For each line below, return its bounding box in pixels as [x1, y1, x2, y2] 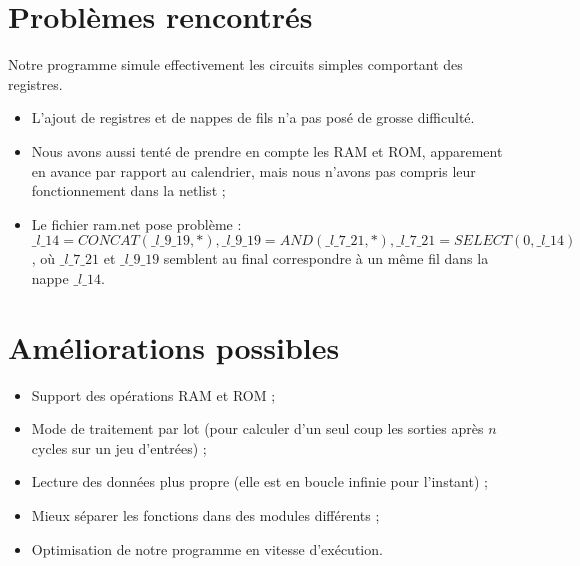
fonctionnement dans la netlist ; [31, 180, 226, 201]
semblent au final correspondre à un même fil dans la [163, 248, 489, 269]
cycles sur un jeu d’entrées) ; [31, 437, 207, 458]
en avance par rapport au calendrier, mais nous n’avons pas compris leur [31, 160, 476, 181]
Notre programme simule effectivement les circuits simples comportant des [8, 54, 463, 75]
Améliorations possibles [8, 326, 340, 367]
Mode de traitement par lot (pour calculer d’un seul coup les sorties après [31, 418, 484, 439]
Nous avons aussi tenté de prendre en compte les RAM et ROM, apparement [31, 140, 503, 161]
